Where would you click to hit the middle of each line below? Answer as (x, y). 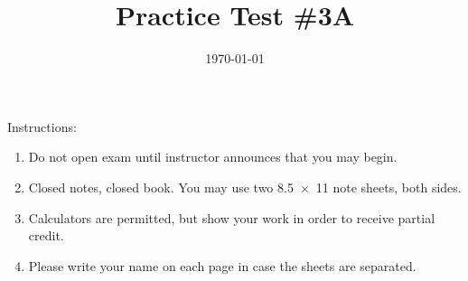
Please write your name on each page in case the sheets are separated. (222, 265)
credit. (46, 235)
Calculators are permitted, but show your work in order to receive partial (232, 217)
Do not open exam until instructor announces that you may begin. (213, 157)
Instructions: (42, 126)
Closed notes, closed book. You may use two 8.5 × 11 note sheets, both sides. (245, 187)
